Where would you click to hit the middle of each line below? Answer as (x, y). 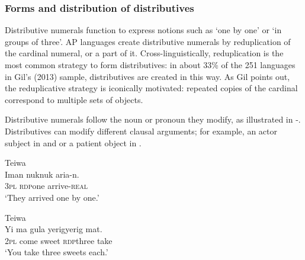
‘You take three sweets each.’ (57, 252)
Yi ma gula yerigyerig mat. (54, 229)
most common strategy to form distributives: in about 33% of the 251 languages (150, 65)
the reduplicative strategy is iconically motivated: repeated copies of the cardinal (151, 88)
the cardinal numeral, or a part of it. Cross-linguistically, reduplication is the (144, 53)
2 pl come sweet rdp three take (59, 240)
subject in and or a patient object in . (73, 142)
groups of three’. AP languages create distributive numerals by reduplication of (148, 41)
